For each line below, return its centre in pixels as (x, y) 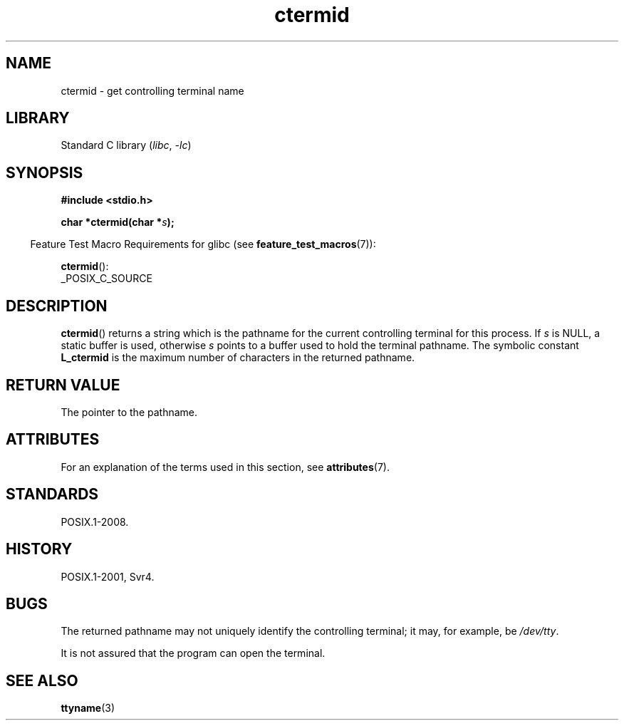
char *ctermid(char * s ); (118, 222)
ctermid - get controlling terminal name (152, 90)
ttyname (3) (88, 708)
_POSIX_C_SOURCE (106, 279)
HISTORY (39, 549)
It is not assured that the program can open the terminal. (193, 653)
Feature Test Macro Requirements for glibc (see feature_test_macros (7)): (203, 244)
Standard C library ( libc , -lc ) (126, 145)
